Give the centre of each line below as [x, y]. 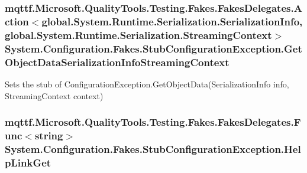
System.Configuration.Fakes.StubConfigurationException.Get [153, 48]
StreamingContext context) [54, 95]
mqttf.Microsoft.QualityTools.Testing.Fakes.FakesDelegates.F [153, 122]
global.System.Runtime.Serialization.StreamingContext [138, 35]
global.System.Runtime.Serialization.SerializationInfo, [172, 21]
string [49, 135]
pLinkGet [28, 162]
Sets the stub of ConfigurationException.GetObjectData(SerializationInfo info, [147, 84]
